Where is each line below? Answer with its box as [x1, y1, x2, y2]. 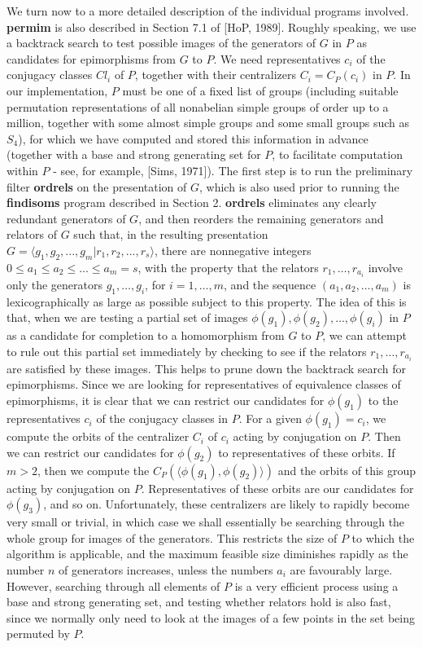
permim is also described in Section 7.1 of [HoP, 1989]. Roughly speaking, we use [7, 18, 416, 35]
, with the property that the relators [137, 258, 319, 275]
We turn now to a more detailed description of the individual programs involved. [7, 2, 409, 19]
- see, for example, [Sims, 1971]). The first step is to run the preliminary [53, 161, 413, 178]
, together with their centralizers [134, 66, 297, 83]
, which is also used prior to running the [199, 178, 399, 195]
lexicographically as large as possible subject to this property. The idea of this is [7, 293, 407, 310]
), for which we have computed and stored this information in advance [18, 130, 368, 147]
